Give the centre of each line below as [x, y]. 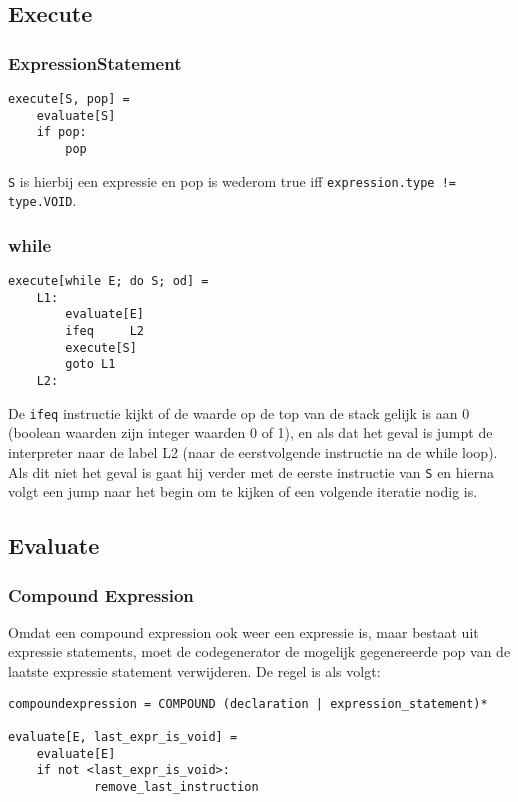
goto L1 [90, 364]
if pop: [61, 132]
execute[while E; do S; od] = [108, 281]
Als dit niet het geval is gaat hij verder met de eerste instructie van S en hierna [251, 471]
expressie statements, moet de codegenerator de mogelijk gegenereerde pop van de [259, 651]
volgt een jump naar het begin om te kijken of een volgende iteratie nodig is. [243, 491]
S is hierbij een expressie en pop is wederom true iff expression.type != [232, 180]
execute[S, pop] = [69, 99]
